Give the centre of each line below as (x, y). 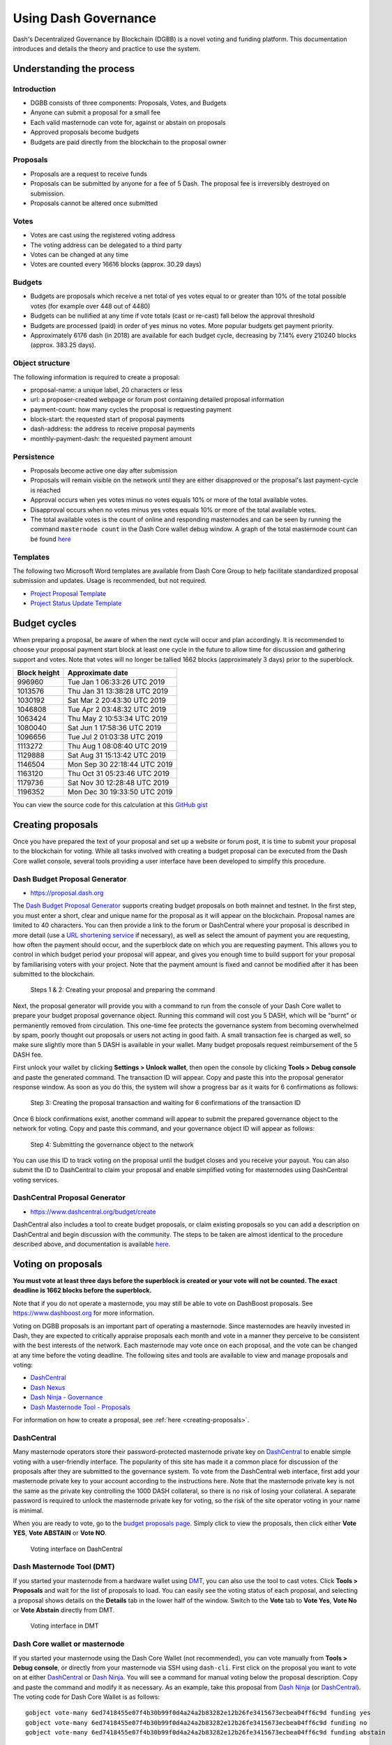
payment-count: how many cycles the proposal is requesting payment (131, 409)
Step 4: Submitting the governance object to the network (112, 1144)
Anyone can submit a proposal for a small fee (95, 112)
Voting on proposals (58, 1264)
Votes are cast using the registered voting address (103, 235)
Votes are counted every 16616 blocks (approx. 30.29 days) (116, 265)
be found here (51, 539)
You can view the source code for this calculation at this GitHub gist (110, 805)
